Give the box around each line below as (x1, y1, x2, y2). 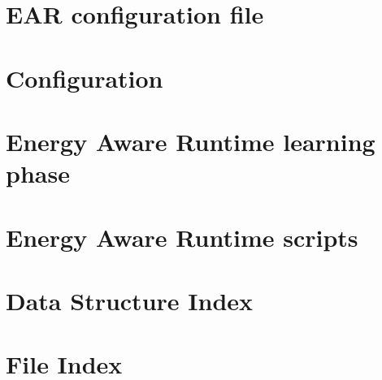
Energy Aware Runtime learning (6, 124, 375, 158)
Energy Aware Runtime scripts (6, 220, 358, 253)
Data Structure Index (6, 283, 254, 317)
